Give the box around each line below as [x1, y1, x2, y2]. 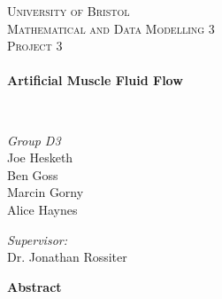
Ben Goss [7, 165, 58, 184]
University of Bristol [7, 2, 130, 20]
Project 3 [7, 36, 63, 55]
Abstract [7, 277, 62, 295]
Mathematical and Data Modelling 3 [7, 19, 215, 37]
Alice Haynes [7, 200, 78, 218]
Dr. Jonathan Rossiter [7, 248, 127, 266]
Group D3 [7, 130, 61, 149]
